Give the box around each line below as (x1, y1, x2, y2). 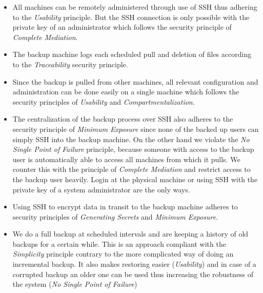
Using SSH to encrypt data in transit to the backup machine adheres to (12, 201, 238, 212)
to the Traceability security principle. (12, 58, 128, 69)
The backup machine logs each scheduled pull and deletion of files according (12, 49, 252, 60)
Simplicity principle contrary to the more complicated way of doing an (12, 248, 234, 259)
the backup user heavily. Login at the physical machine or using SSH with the (12, 173, 258, 184)
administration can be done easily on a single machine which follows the (12, 86, 239, 97)
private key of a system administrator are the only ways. (12, 184, 190, 194)
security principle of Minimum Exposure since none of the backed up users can (12, 123, 259, 134)
